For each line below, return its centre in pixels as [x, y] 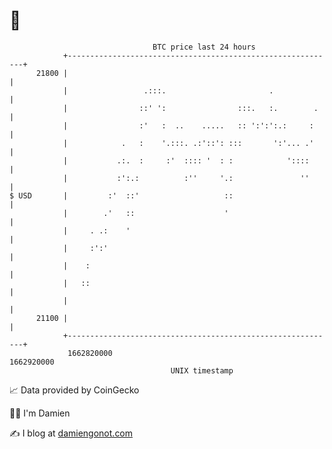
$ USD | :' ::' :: [121, 195]
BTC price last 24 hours [204, 47]
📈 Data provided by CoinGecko [74, 390]
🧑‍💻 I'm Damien [40, 413]
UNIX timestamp [202, 370]
